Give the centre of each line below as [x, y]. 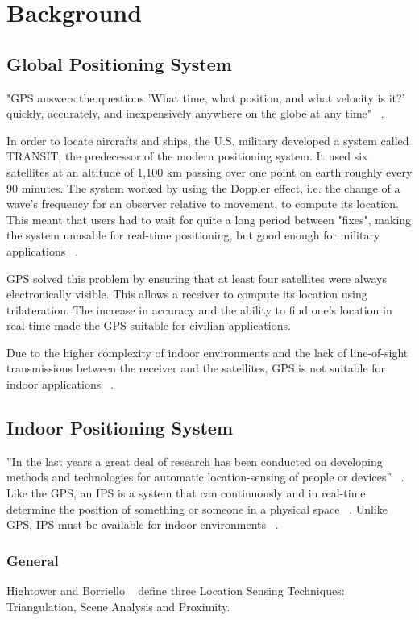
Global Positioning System [119, 63]
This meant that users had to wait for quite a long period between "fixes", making [209, 219]
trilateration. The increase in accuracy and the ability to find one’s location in [199, 309]
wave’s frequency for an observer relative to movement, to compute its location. [203, 204]
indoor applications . [60, 384]
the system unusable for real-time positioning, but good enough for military [193, 235]
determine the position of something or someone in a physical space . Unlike [197, 508]
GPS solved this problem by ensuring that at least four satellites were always [197, 278]
